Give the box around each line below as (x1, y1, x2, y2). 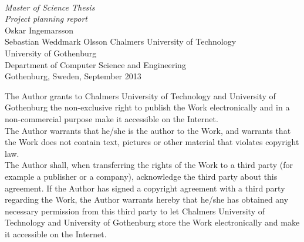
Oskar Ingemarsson (5, 23, 73, 36)
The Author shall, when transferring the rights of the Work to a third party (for (5, 159, 293, 171)
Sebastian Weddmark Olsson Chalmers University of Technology (5, 35, 237, 48)
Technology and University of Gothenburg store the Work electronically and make (5, 216, 300, 228)
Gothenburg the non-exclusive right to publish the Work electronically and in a (5, 101, 290, 113)
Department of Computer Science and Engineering (5, 58, 186, 70)
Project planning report (5, 12, 87, 25)
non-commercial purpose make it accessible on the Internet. (5, 112, 218, 125)
